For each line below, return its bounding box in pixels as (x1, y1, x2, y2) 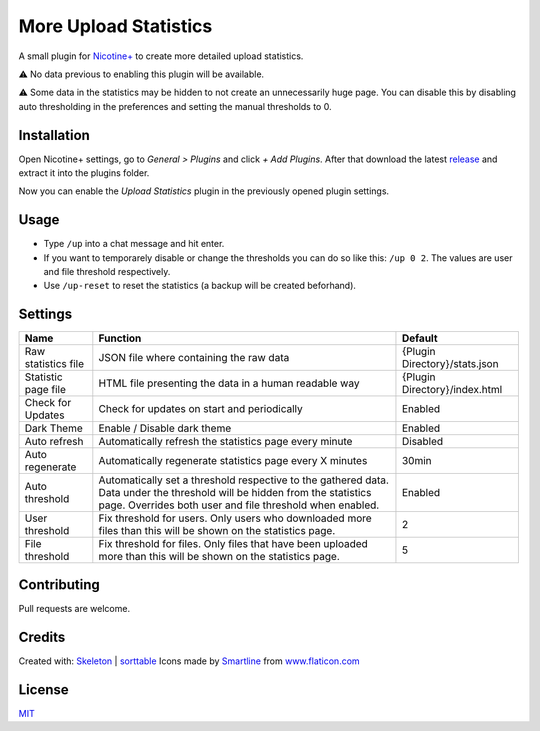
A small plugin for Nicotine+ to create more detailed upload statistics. (18, 50, 304, 62)
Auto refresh (24, 435, 84, 449)
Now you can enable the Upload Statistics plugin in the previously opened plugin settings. (18, 185, 390, 197)
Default (401, 331, 439, 345)
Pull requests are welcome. (18, 602, 130, 614)
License (18, 681, 69, 698)
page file (24, 383, 67, 397)
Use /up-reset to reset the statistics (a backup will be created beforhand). (43, 280, 357, 292)
